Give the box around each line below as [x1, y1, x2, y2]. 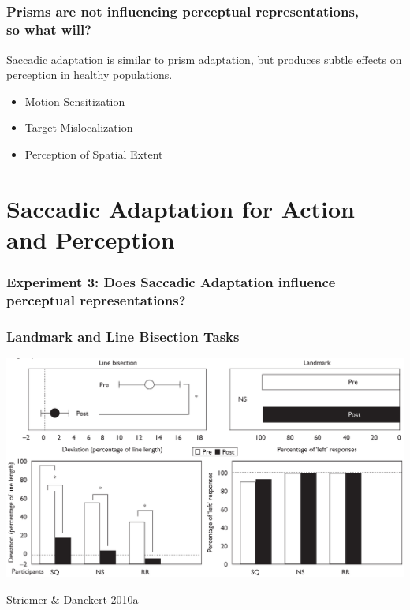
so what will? [6, 20, 92, 39]
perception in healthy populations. [6, 66, 173, 83]
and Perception [6, 223, 175, 255]
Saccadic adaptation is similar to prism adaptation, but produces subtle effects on [6, 51, 402, 67]
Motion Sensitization [24, 92, 125, 109]
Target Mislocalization [24, 119, 133, 136]
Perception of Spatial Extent [24, 145, 163, 162]
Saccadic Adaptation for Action [6, 192, 355, 224]
